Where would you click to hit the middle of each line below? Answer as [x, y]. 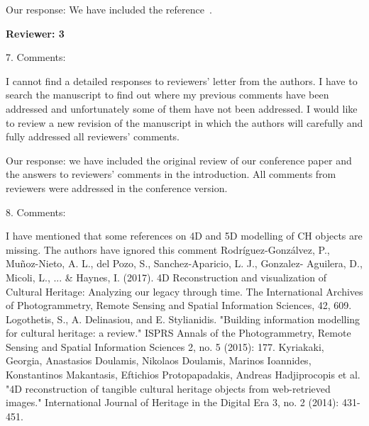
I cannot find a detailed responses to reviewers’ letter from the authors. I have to [182, 80]
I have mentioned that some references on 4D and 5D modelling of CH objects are [184, 236]
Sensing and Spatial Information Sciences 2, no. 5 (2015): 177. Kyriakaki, [165, 346]
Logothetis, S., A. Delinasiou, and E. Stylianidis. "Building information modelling [183, 319]
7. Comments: [36, 57]
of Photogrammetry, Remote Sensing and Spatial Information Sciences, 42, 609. [179, 305]
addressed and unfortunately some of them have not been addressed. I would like [182, 108]
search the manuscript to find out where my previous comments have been [167, 95]
